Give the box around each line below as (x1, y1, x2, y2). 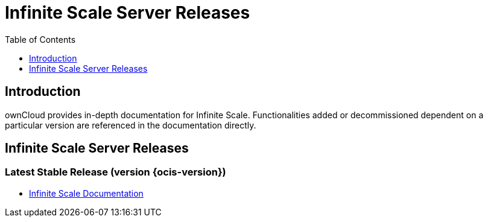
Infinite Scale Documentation (29, 188, 144, 198)
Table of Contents (5, 34, 76, 45)
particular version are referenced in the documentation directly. (5, 119, 256, 130)
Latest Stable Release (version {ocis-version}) (5, 166, 226, 179)
